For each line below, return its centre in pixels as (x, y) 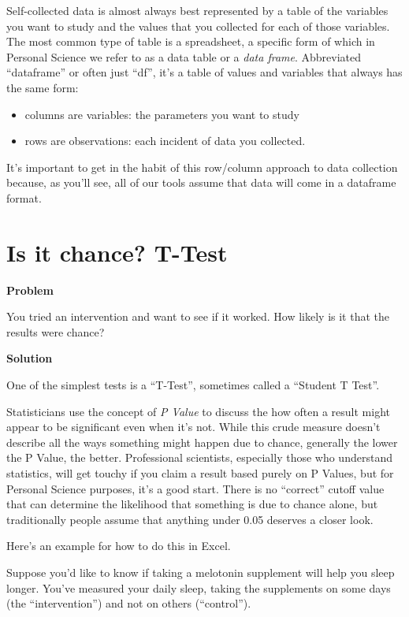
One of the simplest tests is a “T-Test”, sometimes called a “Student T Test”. (193, 385)
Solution (30, 358)
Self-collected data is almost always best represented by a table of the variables (197, 10)
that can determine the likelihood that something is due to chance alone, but (192, 504)
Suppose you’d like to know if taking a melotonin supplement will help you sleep (201, 572)
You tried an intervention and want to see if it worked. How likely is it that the (198, 316)
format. (24, 197)
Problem (30, 290)
